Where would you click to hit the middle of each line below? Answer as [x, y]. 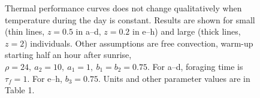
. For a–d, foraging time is [195, 66]
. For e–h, [45, 78]
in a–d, [88, 31]
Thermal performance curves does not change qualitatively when [123, 8]
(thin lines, [25, 31]
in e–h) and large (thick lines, [187, 31]
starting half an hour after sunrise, [68, 55]
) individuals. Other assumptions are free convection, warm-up [139, 43]
